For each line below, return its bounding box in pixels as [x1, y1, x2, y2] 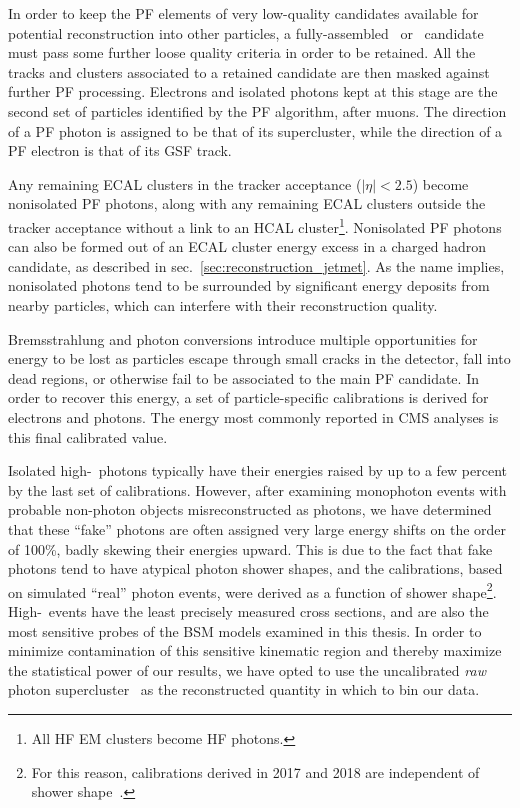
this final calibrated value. [8, 426, 168, 447]
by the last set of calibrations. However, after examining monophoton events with [8, 479, 507, 500]
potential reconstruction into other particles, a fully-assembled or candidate [8, 22, 484, 43]
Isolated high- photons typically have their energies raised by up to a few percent [8, 460, 508, 481]
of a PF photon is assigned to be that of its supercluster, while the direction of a [8, 120, 503, 141]
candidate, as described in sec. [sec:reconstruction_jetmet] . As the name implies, [8, 255, 505, 276]
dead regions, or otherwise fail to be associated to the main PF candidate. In [8, 367, 479, 388]
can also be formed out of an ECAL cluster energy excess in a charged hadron [8, 236, 487, 257]
